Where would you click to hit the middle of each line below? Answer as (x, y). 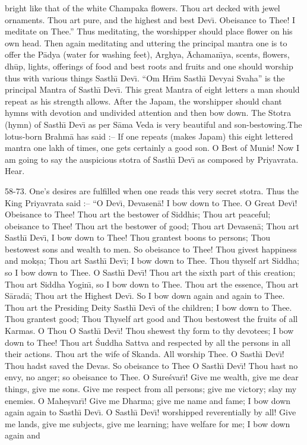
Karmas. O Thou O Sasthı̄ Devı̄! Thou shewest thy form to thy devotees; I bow (149, 331)
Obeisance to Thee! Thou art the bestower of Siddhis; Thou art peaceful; (138, 214)
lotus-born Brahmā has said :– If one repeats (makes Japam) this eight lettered (149, 136)
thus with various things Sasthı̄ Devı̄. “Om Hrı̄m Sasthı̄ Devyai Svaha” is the (145, 78)
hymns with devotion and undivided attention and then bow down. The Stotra (148, 113)
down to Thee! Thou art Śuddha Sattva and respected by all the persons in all (148, 342)
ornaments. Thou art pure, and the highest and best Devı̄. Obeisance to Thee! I (150, 19)
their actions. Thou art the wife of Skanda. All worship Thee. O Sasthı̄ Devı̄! (145, 354)
